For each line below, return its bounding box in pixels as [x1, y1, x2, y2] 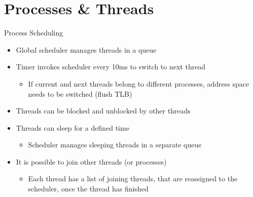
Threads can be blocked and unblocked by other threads [16, 105, 191, 116]
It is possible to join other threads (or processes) [16, 156, 167, 167]
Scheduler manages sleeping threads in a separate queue [28, 139, 202, 150]
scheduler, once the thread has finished [28, 183, 149, 194]
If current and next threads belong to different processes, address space [28, 78, 249, 89]
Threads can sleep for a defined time [16, 122, 129, 133]
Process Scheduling [4, 27, 63, 38]
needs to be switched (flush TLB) [28, 88, 132, 99]
